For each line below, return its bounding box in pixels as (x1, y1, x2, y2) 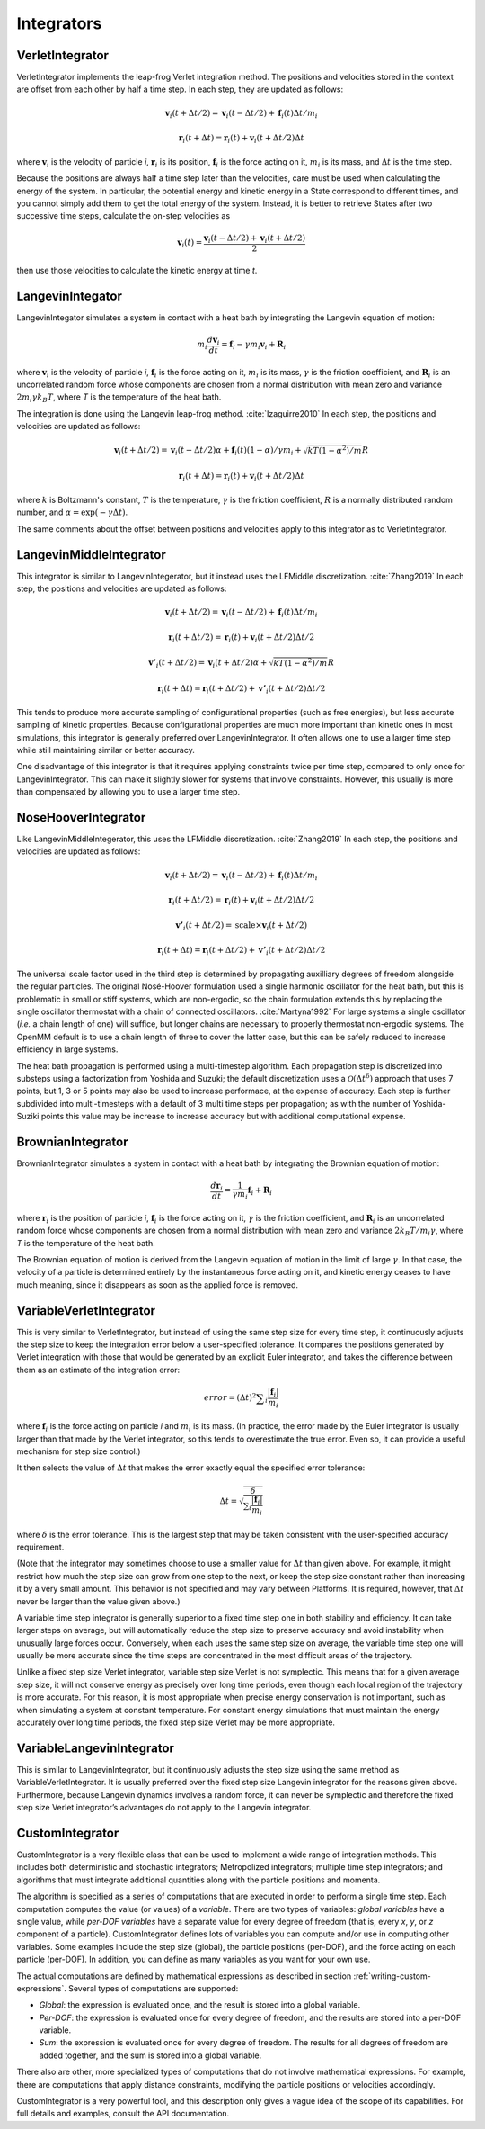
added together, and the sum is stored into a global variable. (39, 2050, 262, 2061)
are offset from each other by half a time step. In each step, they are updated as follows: (16, 84, 344, 94)
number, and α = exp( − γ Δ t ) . (16, 507, 128, 517)
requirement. (16, 1541, 65, 1552)
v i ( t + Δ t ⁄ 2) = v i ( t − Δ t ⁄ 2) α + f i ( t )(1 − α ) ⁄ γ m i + (113, 445, 303, 458)
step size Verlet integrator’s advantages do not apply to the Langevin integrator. (16, 1802, 312, 1813)
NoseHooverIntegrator (16, 810, 146, 825)
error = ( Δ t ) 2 (203, 1391, 257, 1403)
